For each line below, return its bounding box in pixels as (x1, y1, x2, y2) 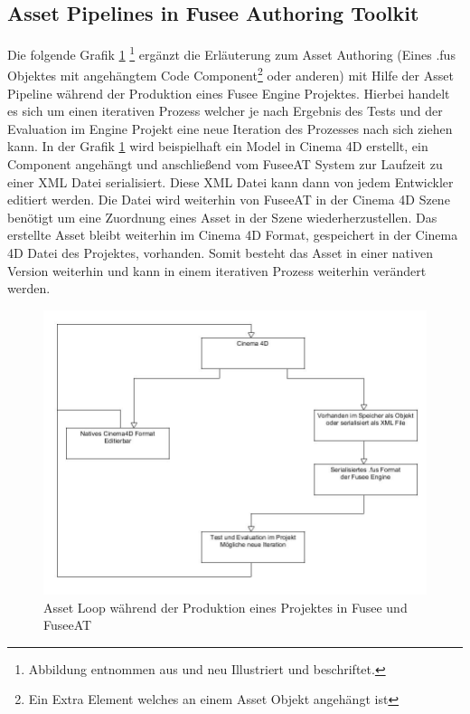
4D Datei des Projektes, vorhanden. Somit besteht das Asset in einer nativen (7, 243, 433, 262)
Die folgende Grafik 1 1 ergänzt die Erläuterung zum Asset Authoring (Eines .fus (7, 43, 456, 63)
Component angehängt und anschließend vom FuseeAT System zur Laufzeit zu (7, 155, 443, 174)
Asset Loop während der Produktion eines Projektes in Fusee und (43, 597, 408, 616)
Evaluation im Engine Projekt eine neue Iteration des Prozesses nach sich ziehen (7, 119, 453, 138)
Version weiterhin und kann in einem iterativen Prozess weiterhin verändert (7, 261, 427, 280)
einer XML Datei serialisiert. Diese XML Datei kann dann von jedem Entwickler (7, 172, 454, 191)
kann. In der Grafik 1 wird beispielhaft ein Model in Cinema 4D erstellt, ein (7, 137, 428, 156)
